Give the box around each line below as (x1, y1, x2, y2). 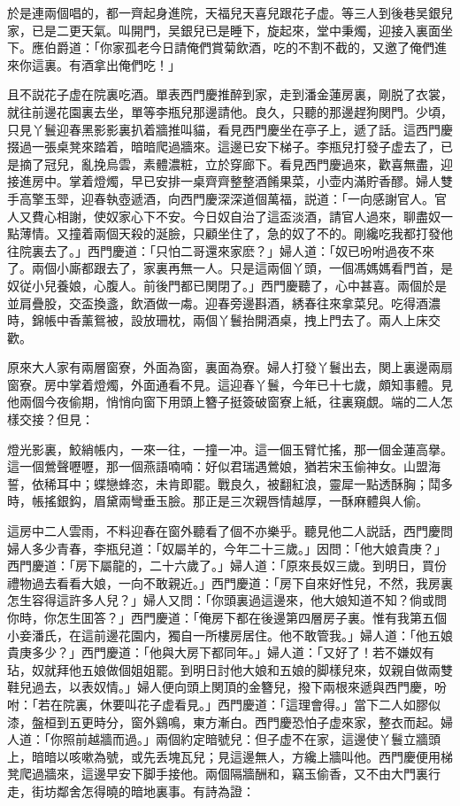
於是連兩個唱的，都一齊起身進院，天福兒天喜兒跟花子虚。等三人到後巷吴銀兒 (7, 4, 453, 21)
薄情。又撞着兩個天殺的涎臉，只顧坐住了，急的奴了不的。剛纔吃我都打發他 (19, 224, 453, 243)
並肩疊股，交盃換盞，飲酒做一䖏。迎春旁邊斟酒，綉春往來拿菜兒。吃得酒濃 (7, 293, 441, 312)
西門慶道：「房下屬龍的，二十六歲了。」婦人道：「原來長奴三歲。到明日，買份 (7, 556, 447, 575)
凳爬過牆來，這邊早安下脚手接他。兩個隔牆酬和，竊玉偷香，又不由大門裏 (7, 764, 428, 783)
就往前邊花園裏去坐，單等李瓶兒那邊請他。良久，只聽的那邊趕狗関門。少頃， (7, 102, 453, 120)
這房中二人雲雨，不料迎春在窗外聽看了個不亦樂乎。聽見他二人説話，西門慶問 (7, 522, 453, 540)
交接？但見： (19, 410, 94, 429)
